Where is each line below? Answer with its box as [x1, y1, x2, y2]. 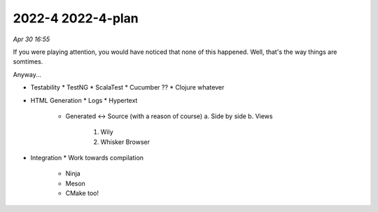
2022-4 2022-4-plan [13, 10, 139, 26]
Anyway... [13, 70, 42, 78]
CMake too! [65, 189, 99, 197]
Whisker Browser [100, 137, 150, 146]
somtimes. [13, 57, 43, 66]
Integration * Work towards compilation [30, 154, 143, 162]
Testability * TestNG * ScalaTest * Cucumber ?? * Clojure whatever [30, 83, 225, 92]
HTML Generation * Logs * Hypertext [30, 96, 138, 104]
